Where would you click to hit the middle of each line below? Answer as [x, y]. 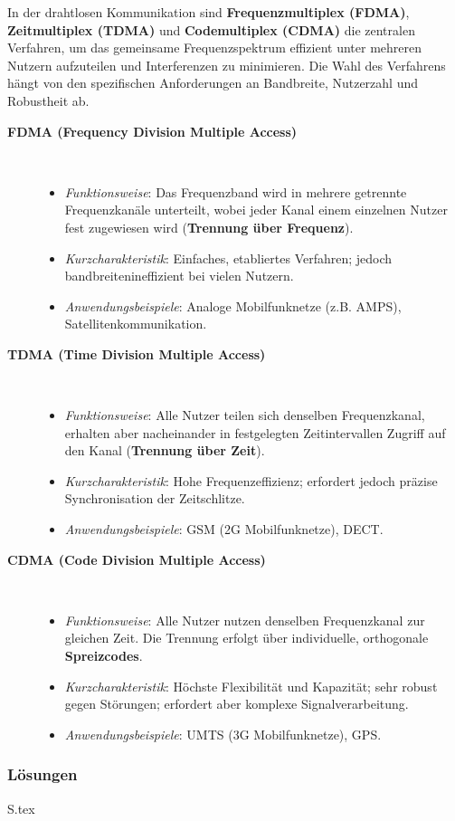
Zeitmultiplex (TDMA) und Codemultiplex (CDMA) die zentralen [211, 29]
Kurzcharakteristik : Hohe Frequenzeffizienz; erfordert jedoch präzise [251, 480]
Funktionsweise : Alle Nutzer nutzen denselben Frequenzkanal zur [245, 620]
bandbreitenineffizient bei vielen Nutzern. [179, 276]
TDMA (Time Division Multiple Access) [137, 353]
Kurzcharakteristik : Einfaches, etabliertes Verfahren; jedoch [228, 258]
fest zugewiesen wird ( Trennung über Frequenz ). [209, 227]
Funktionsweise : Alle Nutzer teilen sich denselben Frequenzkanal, [245, 415]
